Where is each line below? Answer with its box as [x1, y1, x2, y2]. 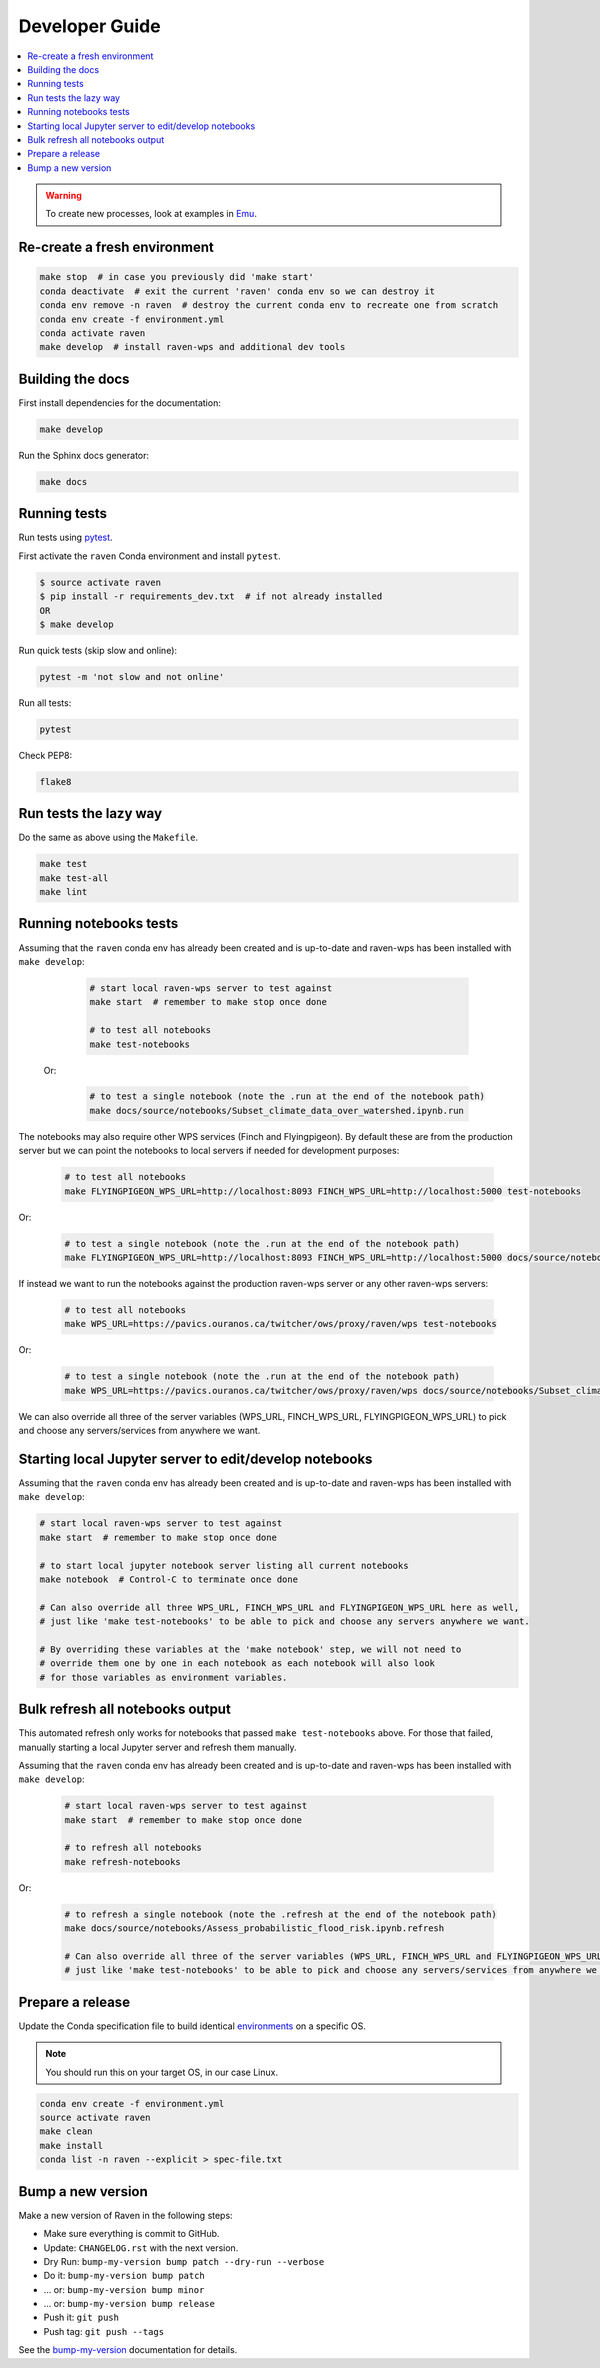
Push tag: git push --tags [43, 2325, 165, 2337]
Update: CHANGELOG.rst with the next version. [43, 2241, 239, 2254]
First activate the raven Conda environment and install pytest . [18, 550, 282, 562]
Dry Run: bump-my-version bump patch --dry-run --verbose [43, 2255, 325, 2267]
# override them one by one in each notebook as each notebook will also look [39, 1658, 435, 1669]
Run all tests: [18, 696, 72, 709]
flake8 [39, 776, 72, 787]
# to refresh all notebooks [64, 1842, 202, 1854]
